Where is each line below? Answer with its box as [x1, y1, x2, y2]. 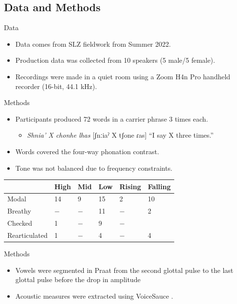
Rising [119, 181, 141, 191]
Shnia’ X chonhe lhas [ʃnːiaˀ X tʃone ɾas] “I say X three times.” [27, 130, 214, 140]
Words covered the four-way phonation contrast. [15, 146, 159, 156]
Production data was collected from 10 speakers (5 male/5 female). [15, 55, 215, 65]
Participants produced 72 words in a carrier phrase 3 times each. [15, 113, 208, 124]
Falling [147, 181, 171, 191]
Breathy [7, 206, 31, 216]
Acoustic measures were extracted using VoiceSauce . [15, 290, 173, 301]
